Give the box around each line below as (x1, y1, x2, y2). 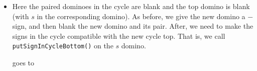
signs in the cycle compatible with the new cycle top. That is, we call (12, 30, 225, 41)
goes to (12, 57, 35, 68)
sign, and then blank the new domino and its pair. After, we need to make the (12, 21, 253, 31)
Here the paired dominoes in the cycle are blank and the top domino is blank (12, 1, 250, 11)
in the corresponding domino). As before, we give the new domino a (37, 11, 245, 21)
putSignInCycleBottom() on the (12, 40, 113, 51)
